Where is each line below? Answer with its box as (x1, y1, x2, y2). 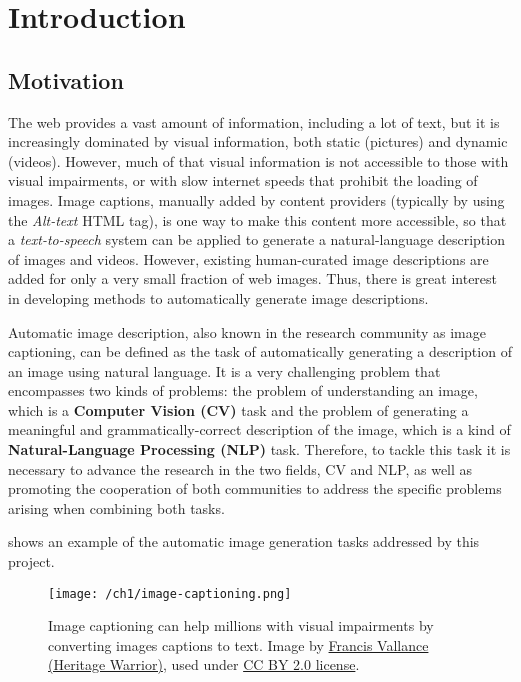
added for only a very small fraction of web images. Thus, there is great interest (8, 268, 498, 289)
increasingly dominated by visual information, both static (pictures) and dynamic (8, 131, 508, 152)
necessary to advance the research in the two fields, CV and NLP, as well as (8, 458, 473, 479)
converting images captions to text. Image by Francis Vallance (48, 634, 429, 655)
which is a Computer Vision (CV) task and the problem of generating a (8, 399, 469, 420)
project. (8, 551, 55, 572)
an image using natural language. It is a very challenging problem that (8, 360, 441, 381)
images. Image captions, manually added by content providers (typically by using (8, 189, 505, 210)
